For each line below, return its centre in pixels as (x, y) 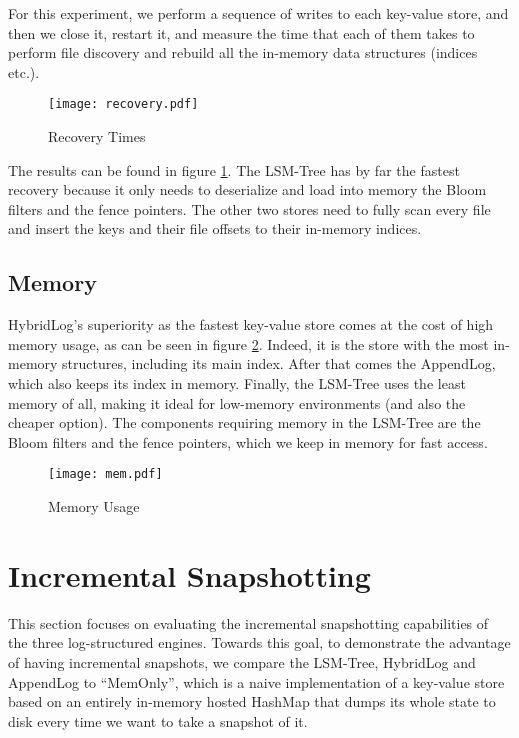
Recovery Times (97, 136)
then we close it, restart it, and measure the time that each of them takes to (241, 32)
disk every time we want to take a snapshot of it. (158, 720)
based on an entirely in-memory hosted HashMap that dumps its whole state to (252, 701)
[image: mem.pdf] (105, 474)
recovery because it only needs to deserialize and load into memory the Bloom (247, 189)
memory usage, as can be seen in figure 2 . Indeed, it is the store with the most (248, 343)
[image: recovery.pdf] (123, 104)
